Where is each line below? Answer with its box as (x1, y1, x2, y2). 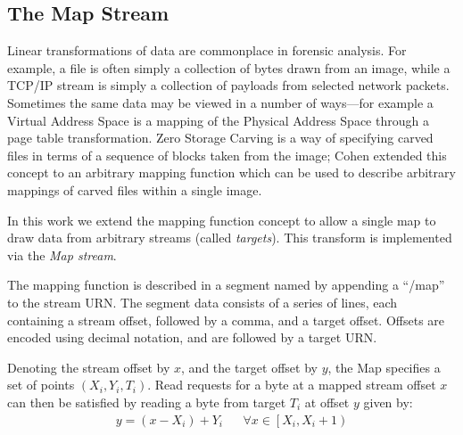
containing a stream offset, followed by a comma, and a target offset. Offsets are (7, 310, 445, 329)
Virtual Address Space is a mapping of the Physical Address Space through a (7, 111, 429, 129)
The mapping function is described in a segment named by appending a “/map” (7, 275, 445, 294)
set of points (7, 375, 75, 394)
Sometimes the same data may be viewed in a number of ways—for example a (7, 93, 434, 111)
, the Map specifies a (327, 357, 441, 376)
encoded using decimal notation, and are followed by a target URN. (7, 328, 377, 347)
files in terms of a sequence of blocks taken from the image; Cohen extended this (7, 145, 447, 164)
